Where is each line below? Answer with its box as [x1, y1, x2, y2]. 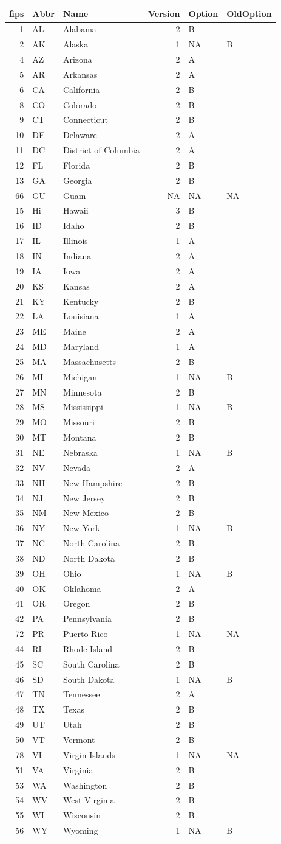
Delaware [63, 128, 97, 141]
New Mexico [63, 506, 109, 519]
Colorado [63, 98, 97, 111]
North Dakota [63, 551, 115, 564]
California [63, 83, 100, 96]
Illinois [63, 234, 88, 247]
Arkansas [63, 68, 98, 80]
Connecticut [63, 113, 108, 126]
